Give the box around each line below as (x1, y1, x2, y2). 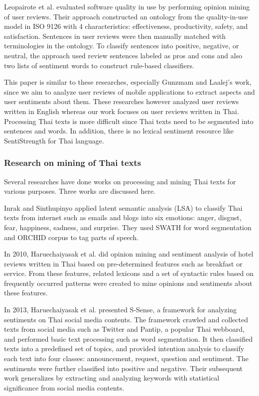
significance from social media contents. (4, 382, 125, 393)
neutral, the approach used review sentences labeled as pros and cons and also (4, 50, 243, 60)
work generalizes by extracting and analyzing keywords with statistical (4, 373, 220, 383)
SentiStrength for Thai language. (4, 135, 104, 145)
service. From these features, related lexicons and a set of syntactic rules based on (4, 268, 254, 278)
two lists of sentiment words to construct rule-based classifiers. (4, 60, 194, 70)
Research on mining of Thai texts (4, 156, 141, 169)
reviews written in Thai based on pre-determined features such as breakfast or (4, 258, 243, 268)
